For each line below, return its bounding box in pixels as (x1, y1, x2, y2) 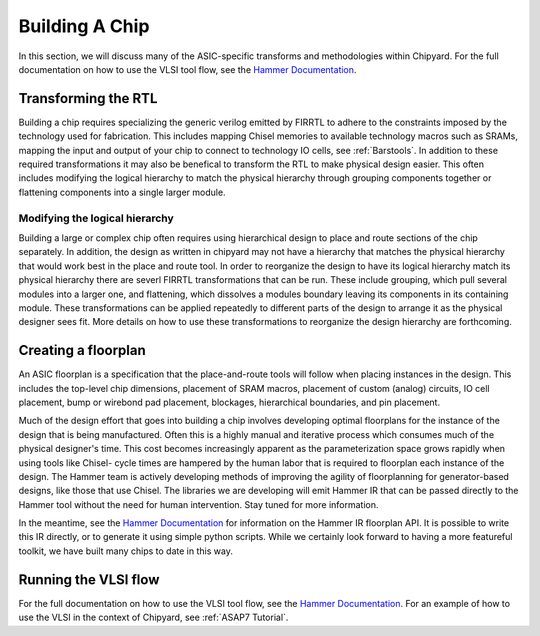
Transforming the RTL (18, 90, 158, 107)
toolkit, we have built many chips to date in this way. (18, 545, 234, 557)
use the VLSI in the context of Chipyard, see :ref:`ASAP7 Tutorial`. (18, 611, 289, 624)
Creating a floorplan (18, 342, 147, 359)
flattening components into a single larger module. (18, 186, 226, 198)
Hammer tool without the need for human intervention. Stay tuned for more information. (18, 498, 379, 510)
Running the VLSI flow (18, 571, 160, 588)
